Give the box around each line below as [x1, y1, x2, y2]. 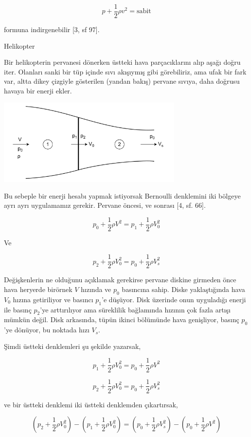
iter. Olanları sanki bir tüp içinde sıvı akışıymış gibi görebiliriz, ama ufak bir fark [4, 66, 247, 76]
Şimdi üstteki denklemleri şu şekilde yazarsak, [4, 341, 141, 351]
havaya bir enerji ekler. [4, 86, 72, 96]
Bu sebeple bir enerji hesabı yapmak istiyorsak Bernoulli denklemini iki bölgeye [4, 190, 241, 200]
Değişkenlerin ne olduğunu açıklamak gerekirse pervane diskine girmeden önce [4, 274, 236, 285]
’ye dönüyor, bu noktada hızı [4, 325, 90, 335]
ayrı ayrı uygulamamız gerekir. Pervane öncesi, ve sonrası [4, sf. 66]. [4, 200, 206, 210]
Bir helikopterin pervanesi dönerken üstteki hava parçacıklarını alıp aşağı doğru [4, 57, 241, 67]
